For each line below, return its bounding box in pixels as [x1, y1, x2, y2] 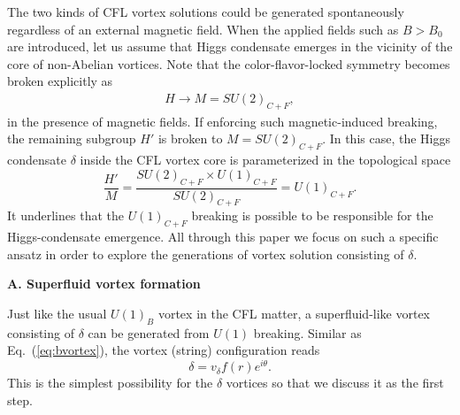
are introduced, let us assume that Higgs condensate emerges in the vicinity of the [7, 37, 453, 56]
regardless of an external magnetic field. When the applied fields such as [7, 19, 399, 38]
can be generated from [88, 323, 210, 342]
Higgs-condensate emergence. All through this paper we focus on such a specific [7, 227, 439, 246]
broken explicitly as [7, 72, 113, 90]
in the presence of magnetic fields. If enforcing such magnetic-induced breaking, [7, 111, 438, 130]
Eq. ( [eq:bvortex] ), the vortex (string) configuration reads [7, 341, 320, 359]
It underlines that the [7, 206, 124, 225]
